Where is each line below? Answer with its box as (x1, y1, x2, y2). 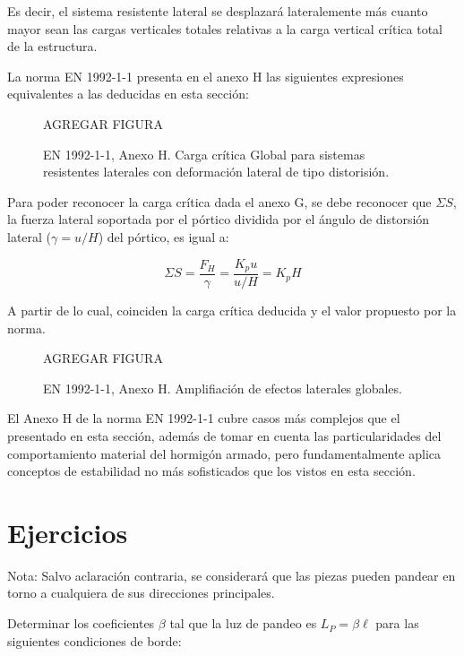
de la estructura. (7, 37, 98, 56)
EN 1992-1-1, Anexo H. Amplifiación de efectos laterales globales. (43, 378, 402, 397)
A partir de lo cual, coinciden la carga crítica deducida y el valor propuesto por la (7, 301, 457, 320)
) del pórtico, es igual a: (98, 227, 229, 246)
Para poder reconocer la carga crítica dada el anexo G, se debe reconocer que (7, 192, 432, 211)
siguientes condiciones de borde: (7, 631, 182, 650)
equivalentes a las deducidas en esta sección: (7, 84, 249, 103)
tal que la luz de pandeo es (169, 614, 317, 633)
